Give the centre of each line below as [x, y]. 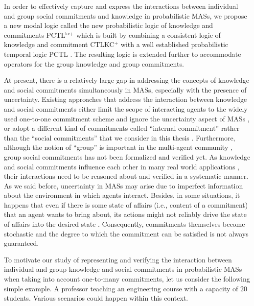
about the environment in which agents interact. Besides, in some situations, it [122, 195]
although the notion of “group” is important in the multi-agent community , [118, 147]
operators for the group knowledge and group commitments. [94, 63]
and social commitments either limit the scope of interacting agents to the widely [126, 108]
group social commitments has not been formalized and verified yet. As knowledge [127, 156]
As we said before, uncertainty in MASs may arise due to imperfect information [124, 185]
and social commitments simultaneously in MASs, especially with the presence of [125, 89]
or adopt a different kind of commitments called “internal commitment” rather [122, 128]
